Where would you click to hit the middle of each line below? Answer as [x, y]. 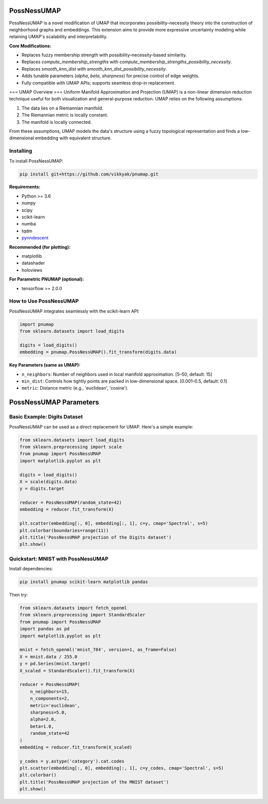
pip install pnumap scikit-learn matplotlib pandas [84, 582]
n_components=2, [50, 699]
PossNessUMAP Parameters [54, 402]
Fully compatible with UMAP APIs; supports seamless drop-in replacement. [99, 83]
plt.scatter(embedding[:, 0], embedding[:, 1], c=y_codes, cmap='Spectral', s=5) [122, 768]
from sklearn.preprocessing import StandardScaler [83, 615]
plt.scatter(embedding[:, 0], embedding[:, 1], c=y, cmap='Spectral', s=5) [114, 523]
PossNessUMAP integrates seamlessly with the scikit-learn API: [74, 311]
